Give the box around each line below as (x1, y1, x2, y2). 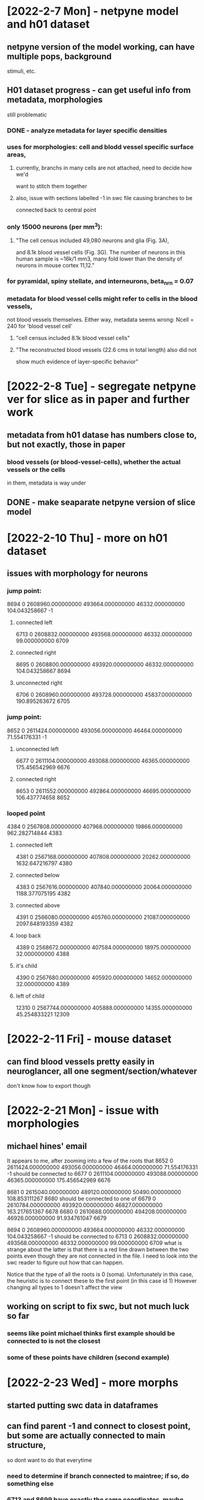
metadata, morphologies (7, 95, 103, 105)
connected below (15, 872, 60, 878)
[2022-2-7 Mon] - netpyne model (7, 4, 179, 18)
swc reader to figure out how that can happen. (7, 1259, 124, 1266)
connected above (15, 902, 60, 909)
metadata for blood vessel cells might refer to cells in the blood (7, 294, 198, 303)
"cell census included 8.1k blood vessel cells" (15, 335, 130, 342)
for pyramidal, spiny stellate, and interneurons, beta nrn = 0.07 (7, 277, 194, 286)
